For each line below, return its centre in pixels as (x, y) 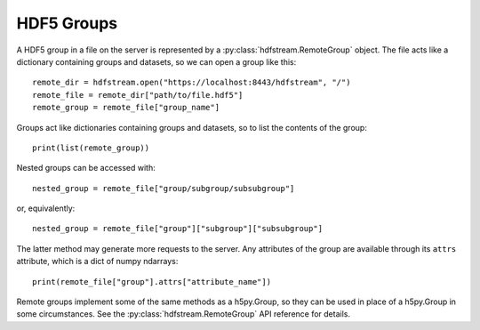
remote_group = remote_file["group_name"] (126, 108)
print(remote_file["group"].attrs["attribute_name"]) (152, 282)
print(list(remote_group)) (91, 148)
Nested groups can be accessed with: (86, 168)
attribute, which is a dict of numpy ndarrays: (97, 262)
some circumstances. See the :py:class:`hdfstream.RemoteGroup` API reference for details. (184, 314)
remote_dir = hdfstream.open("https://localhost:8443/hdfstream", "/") (192, 83)
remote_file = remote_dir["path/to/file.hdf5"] (138, 95)
